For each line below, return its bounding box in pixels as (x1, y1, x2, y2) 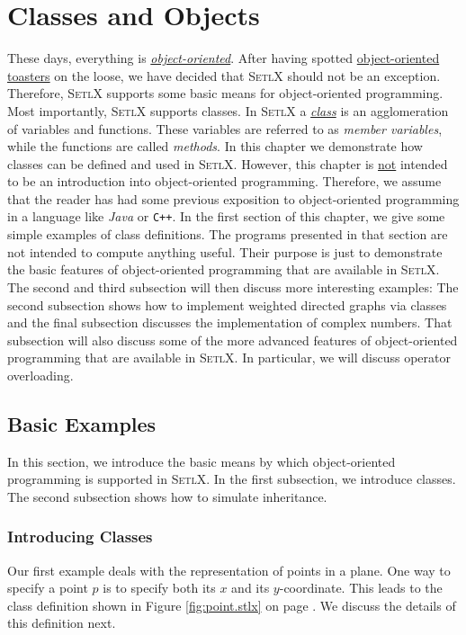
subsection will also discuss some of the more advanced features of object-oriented (7, 330, 458, 349)
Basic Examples (7, 409, 157, 437)
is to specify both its (103, 578, 216, 597)
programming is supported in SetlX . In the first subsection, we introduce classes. (7, 470, 456, 488)
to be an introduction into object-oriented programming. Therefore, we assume (7, 172, 442, 191)
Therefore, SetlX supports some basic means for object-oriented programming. (7, 84, 444, 103)
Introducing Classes (7, 525, 153, 548)
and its (231, 578, 270, 597)
